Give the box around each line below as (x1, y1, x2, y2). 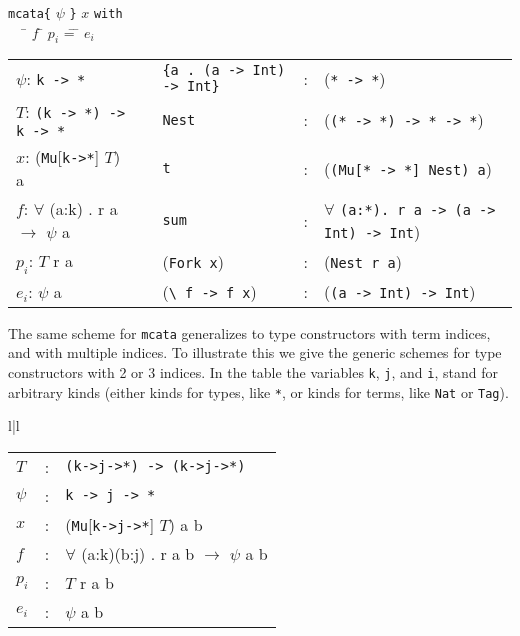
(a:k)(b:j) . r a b (81, 541, 195, 565)
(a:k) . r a (49, 197, 118, 221)
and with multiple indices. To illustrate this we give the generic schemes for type (8, 342, 502, 363)
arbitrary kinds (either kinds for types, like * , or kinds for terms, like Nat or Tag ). (8, 381, 509, 402)
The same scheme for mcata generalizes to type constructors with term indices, (8, 322, 491, 343)
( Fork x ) (162, 250, 224, 274)
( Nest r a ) (323, 250, 402, 274)
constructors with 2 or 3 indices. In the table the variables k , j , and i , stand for (8, 361, 498, 382)
